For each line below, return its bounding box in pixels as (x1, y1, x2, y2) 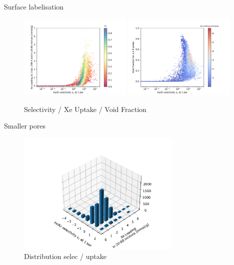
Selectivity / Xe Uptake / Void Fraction (24, 103, 146, 114)
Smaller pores (4, 120, 45, 131)
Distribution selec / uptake (24, 251, 106, 261)
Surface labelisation (4, 1, 64, 11)
